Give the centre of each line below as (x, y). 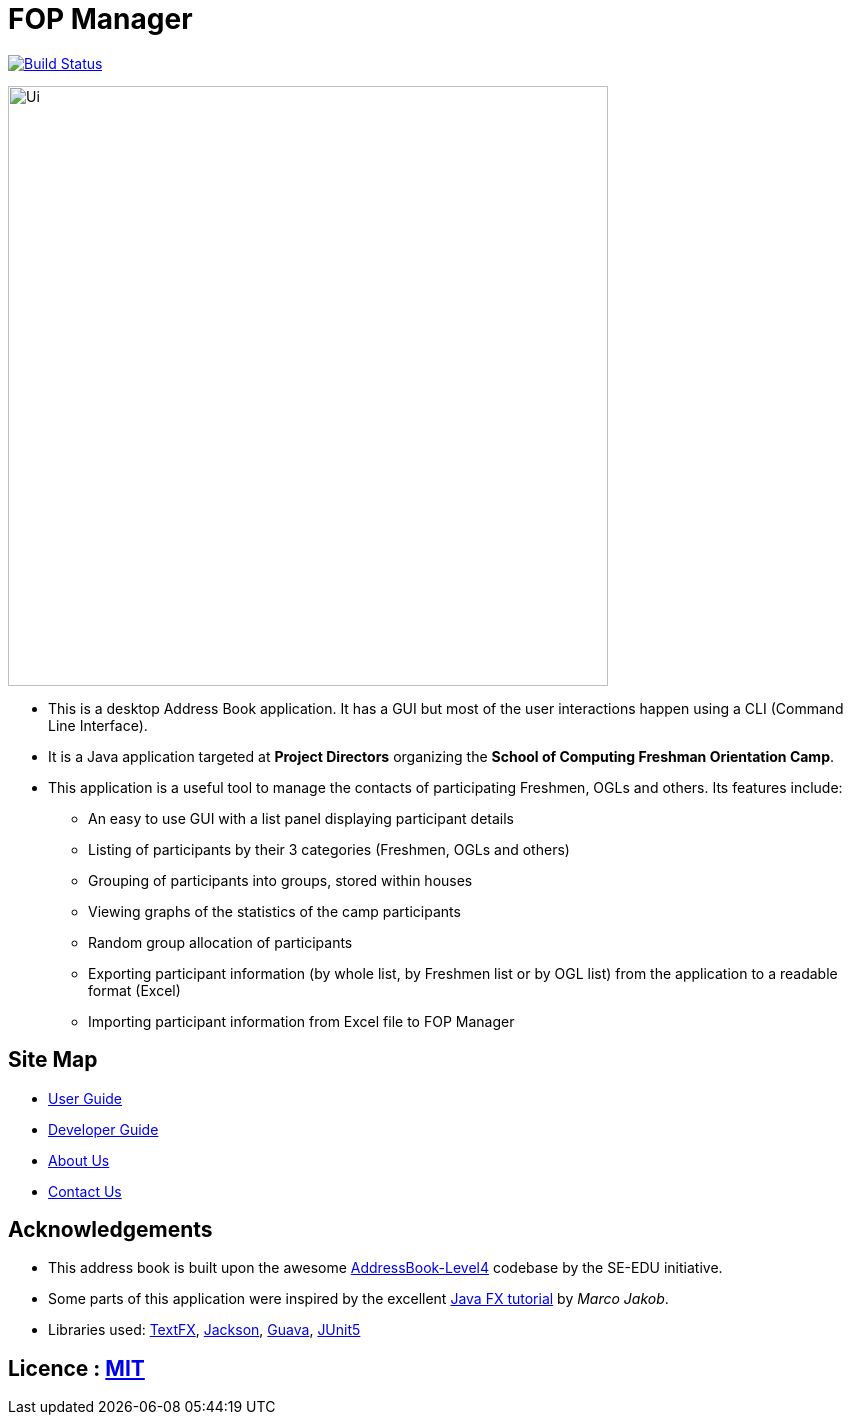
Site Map (53, 1060)
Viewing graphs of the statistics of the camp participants (274, 911)
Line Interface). (98, 725)
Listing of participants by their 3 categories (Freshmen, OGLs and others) (329, 849)
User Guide (85, 1098)
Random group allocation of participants (220, 942)
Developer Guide (103, 1129)
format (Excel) (134, 990)
